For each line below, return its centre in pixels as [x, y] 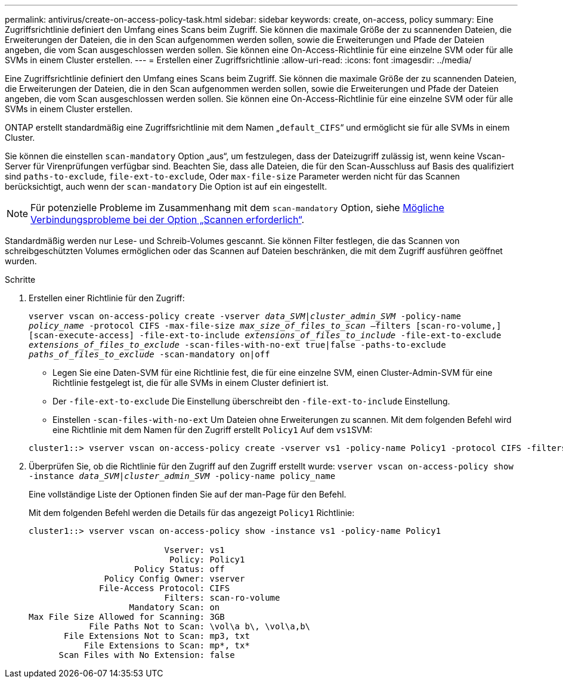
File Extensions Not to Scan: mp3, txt [157, 636]
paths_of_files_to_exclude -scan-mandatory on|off [149, 354]
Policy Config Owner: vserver [174, 579]
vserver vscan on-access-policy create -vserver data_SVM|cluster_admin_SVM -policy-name [245, 316]
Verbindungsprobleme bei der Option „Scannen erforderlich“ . [168, 220]
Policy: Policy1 [207, 560]
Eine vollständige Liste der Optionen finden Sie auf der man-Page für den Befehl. [188, 494]
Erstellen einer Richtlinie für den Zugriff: [107, 298]
